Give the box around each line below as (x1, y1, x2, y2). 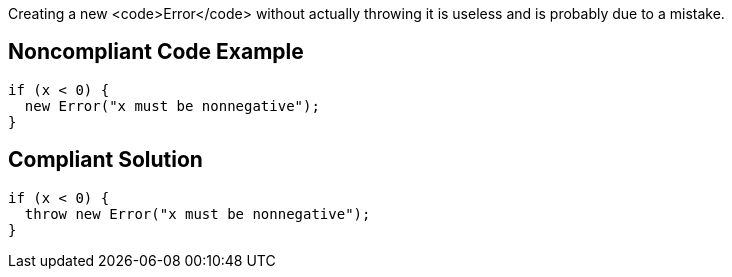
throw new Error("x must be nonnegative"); (24, 205, 371, 222)
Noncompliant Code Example (8, 39, 304, 65)
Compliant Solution (8, 147, 203, 173)
